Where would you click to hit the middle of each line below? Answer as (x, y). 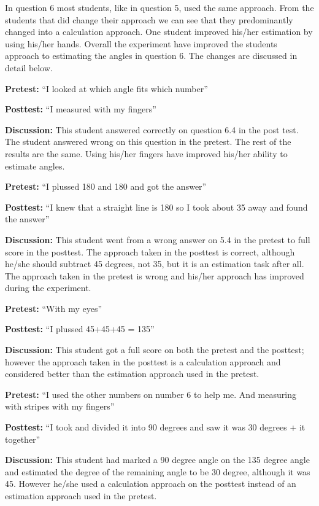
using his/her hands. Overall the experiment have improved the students (141, 43)
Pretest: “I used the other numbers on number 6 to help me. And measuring (151, 394)
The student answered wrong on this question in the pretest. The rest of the (148, 142)
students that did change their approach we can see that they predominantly (149, 19)
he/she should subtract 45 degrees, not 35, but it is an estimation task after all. (155, 264)
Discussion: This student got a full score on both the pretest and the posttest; (155, 350)
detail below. (29, 67)
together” (23, 439)
